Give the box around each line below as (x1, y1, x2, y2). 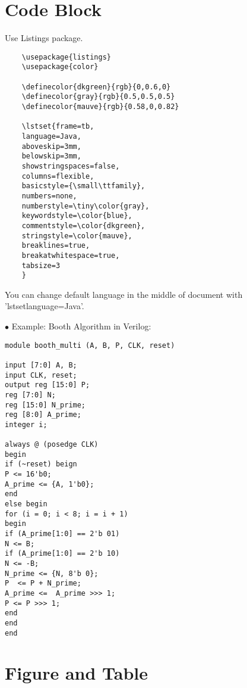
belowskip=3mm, (21, 152, 81, 161)
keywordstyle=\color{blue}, (21, 211, 132, 220)
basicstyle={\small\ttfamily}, (21, 182, 145, 191)
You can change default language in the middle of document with (5, 288, 243, 300)
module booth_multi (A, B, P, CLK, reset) (5, 341, 175, 350)
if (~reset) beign (5, 460, 77, 469)
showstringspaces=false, (21, 161, 120, 170)
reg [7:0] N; (5, 390, 56, 399)
